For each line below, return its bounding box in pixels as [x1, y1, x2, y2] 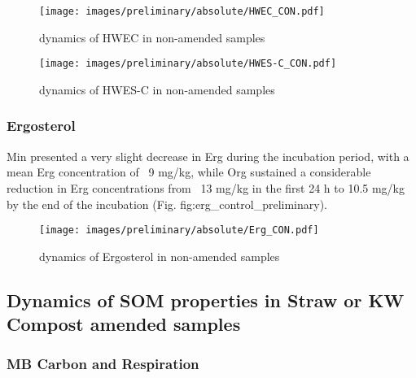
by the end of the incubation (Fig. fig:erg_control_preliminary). [7, 195, 327, 212]
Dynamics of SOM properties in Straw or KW [7, 287, 405, 312]
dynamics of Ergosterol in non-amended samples [39, 247, 280, 264]
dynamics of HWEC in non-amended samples [39, 28, 265, 46]
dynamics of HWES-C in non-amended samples [39, 80, 275, 98]
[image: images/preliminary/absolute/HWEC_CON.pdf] [39, 6, 325, 17]
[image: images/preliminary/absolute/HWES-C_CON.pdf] [39, 58, 337, 70]
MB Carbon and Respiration [7, 354, 199, 374]
